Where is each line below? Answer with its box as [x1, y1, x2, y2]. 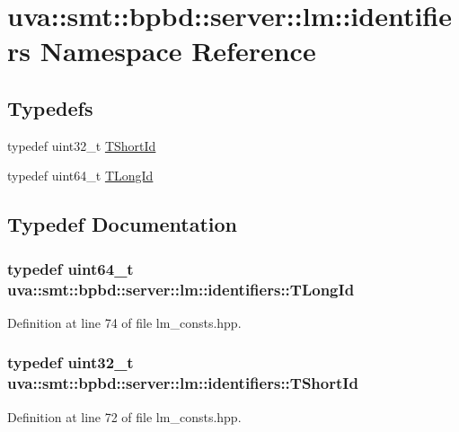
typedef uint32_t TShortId [7, 136, 156, 154]
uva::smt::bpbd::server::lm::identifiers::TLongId [7, 278, 355, 300]
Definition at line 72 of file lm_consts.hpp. [7, 407, 242, 426]
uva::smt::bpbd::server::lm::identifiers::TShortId [7, 372, 358, 394]
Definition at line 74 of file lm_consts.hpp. [7, 313, 242, 331]
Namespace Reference [40, 32, 316, 69]
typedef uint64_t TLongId [7, 166, 154, 185]
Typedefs [7, 93, 93, 121]
